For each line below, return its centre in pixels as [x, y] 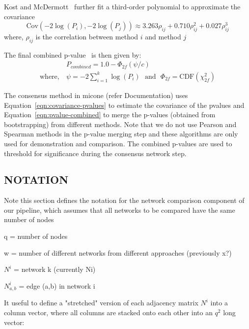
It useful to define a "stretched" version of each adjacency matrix [101, 303]
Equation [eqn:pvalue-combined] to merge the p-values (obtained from [110, 115]
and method [163, 36]
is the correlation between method [87, 36]
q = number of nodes [36, 236]
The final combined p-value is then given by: [73, 54]
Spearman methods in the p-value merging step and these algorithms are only [121, 134]
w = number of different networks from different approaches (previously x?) [118, 252]
